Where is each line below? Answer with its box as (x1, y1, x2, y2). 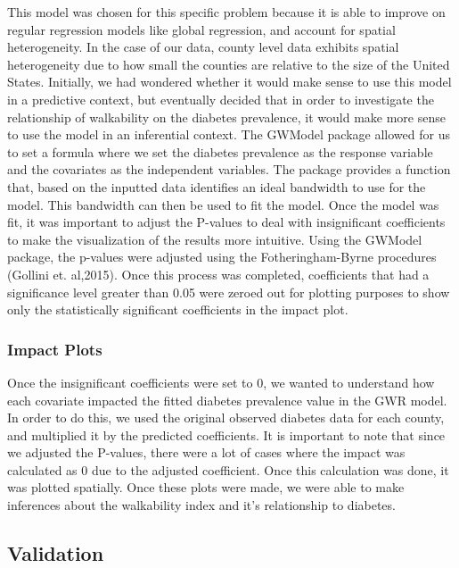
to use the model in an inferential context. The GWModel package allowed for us (7, 125, 450, 144)
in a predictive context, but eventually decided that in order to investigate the (7, 89, 434, 108)
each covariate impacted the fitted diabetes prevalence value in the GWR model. (7, 390, 447, 409)
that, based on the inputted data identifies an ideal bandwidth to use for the (7, 177, 426, 196)
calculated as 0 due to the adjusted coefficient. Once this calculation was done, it (7, 460, 449, 479)
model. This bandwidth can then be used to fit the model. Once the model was (7, 195, 439, 213)
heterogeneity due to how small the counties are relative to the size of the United (7, 54, 450, 73)
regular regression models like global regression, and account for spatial (7, 20, 396, 38)
